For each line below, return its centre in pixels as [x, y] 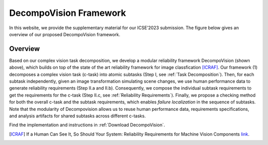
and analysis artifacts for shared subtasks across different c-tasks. [77, 116]
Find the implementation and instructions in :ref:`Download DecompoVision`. [87, 125]
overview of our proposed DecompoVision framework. [65, 34]
